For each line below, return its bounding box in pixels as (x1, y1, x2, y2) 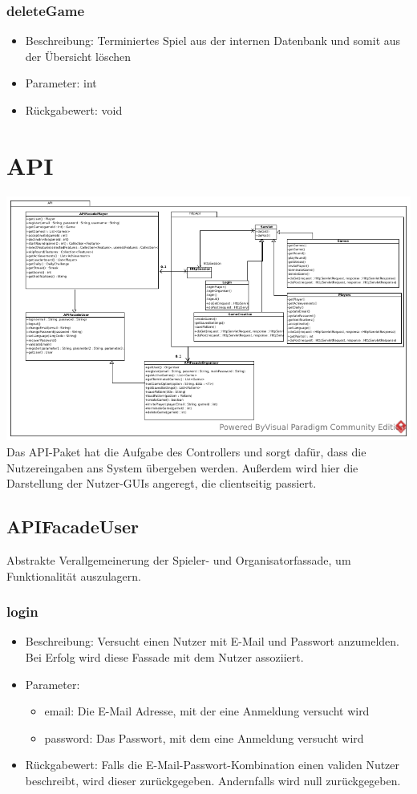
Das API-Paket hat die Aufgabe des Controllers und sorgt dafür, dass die (6, 444, 366, 460)
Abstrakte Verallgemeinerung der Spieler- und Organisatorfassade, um (6, 552, 351, 569)
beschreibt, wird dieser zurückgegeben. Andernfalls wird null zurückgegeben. (25, 772, 401, 789)
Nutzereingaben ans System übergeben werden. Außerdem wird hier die (6, 459, 358, 476)
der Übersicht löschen (25, 47, 132, 64)
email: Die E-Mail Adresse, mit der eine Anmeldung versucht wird (44, 703, 370, 719)
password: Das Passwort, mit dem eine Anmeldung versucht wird (44, 729, 364, 746)
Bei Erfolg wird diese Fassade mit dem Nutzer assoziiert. (25, 649, 304, 666)
